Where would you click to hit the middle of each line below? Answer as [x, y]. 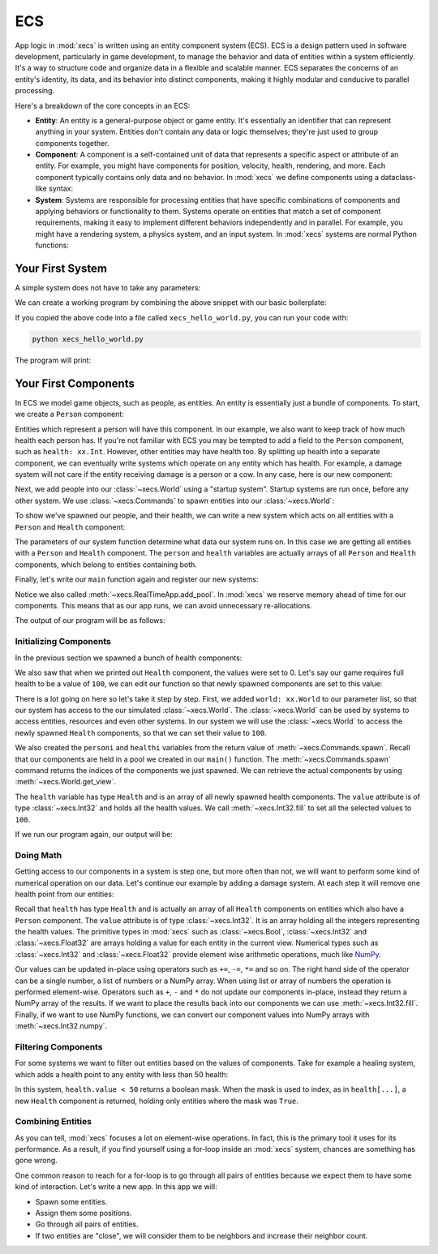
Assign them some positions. [84, 1213]
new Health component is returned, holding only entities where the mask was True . [157, 1101]
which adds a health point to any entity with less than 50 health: [122, 1074]
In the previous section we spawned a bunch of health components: [129, 658]
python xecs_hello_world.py [88, 339]
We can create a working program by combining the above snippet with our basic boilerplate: [171, 303]
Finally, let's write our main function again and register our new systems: [137, 579]
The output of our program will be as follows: [90, 621]
